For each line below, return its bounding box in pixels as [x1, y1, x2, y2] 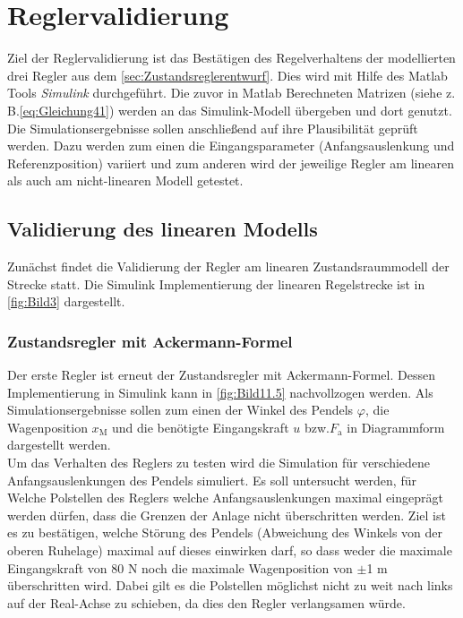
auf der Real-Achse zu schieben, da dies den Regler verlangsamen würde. [7, 593, 406, 612]
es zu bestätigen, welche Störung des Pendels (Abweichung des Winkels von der [7, 523, 443, 542]
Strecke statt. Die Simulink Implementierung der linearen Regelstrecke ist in [7, 274, 425, 293]
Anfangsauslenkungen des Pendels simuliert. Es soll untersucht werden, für [7, 470, 416, 489]
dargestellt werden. [7, 435, 111, 454]
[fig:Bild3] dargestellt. [7, 292, 125, 311]
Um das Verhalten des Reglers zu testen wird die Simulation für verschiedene [7, 453, 431, 472]
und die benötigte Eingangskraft [112, 417, 289, 436]
